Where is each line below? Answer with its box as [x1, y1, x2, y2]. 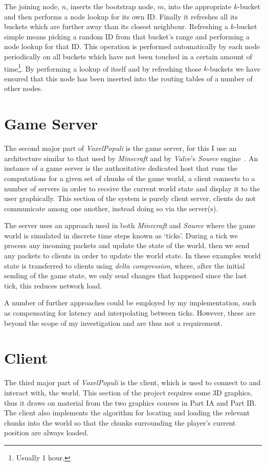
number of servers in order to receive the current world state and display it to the [4, 183, 260, 193]
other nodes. [4, 83, 43, 94]
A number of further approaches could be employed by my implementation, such [4, 297, 257, 308]
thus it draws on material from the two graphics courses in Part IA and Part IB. [4, 397, 257, 408]
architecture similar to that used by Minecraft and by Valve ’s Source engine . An [4, 152, 258, 163]
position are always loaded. [4, 427, 89, 438]
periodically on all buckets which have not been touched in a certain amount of [4, 51, 252, 61]
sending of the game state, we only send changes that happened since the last [4, 270, 247, 281]
